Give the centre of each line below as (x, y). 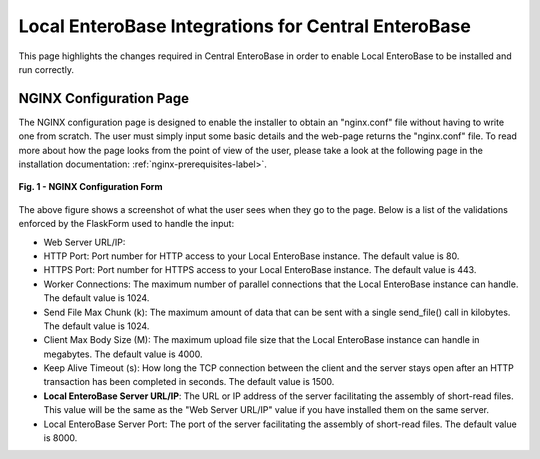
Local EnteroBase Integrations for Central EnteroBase (245, 26)
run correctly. (46, 69)
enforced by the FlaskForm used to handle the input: (126, 224)
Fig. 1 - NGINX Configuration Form (90, 187)
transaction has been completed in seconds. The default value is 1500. (189, 382)
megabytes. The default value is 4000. (123, 354)
